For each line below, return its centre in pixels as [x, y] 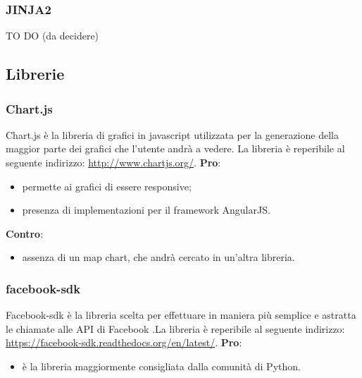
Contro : [25, 233]
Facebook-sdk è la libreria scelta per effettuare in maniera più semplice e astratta [181, 315]
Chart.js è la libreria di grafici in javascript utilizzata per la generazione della [172, 134]
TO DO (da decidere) [52, 36]
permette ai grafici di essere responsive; [107, 186]
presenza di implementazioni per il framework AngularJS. [146, 210]
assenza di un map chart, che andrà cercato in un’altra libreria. [158, 257]
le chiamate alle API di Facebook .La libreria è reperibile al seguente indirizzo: [175, 328]
